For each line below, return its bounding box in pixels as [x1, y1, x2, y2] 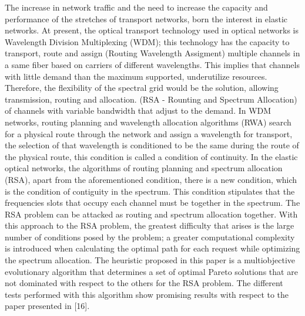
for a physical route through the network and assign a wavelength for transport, [5, 127, 293, 140]
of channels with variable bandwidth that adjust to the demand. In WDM [5, 104, 272, 117]
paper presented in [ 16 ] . [5, 300, 90, 312]
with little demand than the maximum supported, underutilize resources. [5, 70, 267, 82]
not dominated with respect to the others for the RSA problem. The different [5, 277, 283, 289]
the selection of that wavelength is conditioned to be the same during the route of [5, 139, 299, 151]
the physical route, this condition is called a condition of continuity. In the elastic [5, 150, 298, 162]
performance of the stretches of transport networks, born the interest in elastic [5, 12, 288, 25]
